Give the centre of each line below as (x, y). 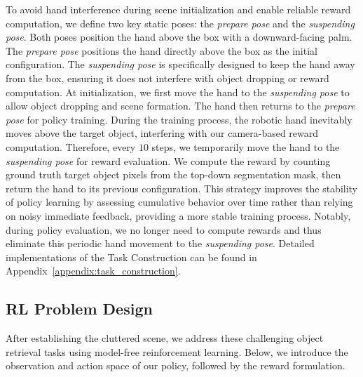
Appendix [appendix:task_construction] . (93, 271)
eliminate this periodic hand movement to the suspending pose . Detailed (160, 243)
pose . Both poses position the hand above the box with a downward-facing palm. (179, 37)
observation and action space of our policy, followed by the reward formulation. (176, 365)
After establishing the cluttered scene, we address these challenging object (165, 338)
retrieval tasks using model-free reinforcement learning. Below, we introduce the (177, 351)
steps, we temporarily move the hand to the (246, 146)
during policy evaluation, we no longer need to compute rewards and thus (164, 229)
